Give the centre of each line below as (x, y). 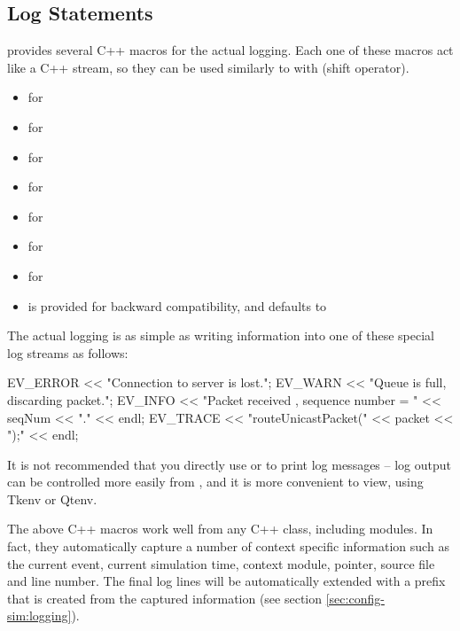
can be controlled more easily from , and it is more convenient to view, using (215, 482)
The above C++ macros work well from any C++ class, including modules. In (220, 529)
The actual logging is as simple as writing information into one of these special (221, 335)
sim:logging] (39, 615)
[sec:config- (355, 598)
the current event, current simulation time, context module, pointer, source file (221, 563)
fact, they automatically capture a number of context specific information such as (228, 546)
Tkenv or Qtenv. (52, 499)
